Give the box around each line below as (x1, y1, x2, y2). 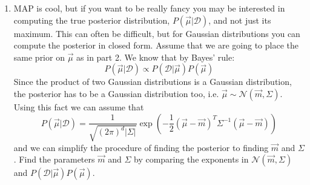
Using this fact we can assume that (13, 100, 144, 113)
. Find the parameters (13, 153, 95, 166)
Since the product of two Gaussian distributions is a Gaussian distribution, (13, 75, 292, 88)
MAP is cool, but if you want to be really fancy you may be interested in (13, 2, 285, 14)
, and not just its (208, 13, 271, 26)
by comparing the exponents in (133, 153, 249, 166)
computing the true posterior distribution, (13, 13, 170, 26)
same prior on (13, 50, 65, 63)
